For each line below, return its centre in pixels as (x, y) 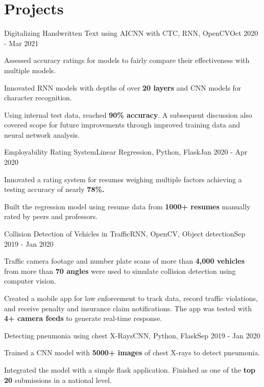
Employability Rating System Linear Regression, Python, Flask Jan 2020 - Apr (126, 152)
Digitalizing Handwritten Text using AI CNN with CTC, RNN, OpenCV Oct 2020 (131, 33)
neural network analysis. (42, 134)
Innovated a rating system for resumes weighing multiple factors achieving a (123, 179)
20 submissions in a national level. (58, 380)
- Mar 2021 (21, 43)
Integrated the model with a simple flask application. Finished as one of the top (130, 369)
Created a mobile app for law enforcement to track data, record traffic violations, (131, 298)
